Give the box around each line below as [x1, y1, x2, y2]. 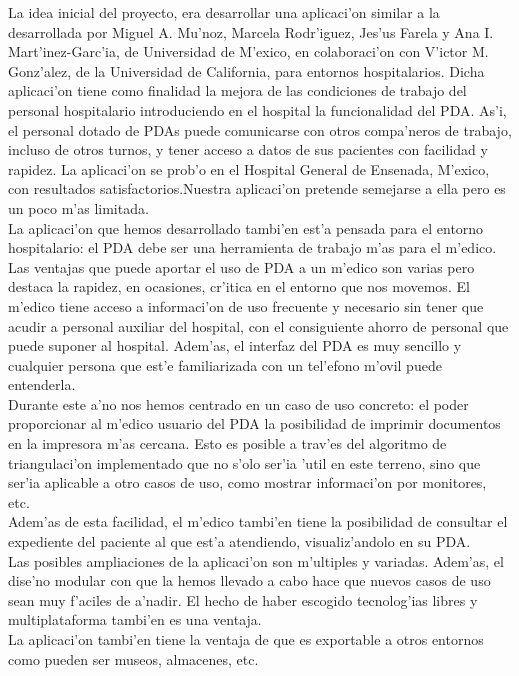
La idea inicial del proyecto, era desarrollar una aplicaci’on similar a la [8, 2, 440, 22]
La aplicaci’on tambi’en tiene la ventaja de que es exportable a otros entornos [8, 629, 484, 649]
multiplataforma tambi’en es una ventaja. [8, 609, 262, 630]
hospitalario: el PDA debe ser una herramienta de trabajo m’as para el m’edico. [8, 237, 497, 258]
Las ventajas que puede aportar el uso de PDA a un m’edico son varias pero [8, 256, 475, 277]
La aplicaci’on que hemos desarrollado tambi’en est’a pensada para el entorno [8, 217, 484, 238]
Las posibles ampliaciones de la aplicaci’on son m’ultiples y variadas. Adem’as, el [8, 550, 504, 571]
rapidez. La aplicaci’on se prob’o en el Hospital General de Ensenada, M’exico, [8, 158, 490, 179]
